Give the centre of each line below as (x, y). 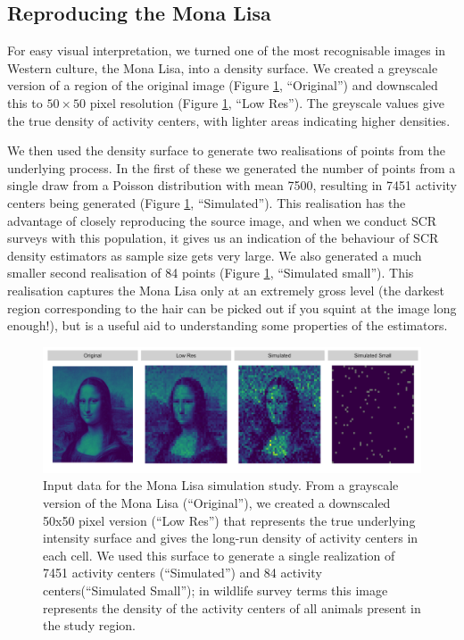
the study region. (89, 625)
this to (25, 102)
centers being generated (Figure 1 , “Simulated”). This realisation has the (207, 202)
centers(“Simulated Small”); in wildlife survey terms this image (215, 590)
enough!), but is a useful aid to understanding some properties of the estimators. (228, 325)
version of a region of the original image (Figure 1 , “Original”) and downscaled (223, 85)
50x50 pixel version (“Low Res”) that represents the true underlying (229, 520)
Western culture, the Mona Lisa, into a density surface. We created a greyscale (223, 67)
